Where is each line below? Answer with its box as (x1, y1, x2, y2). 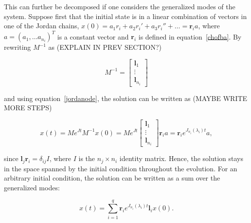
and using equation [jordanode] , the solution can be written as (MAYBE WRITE (4, 93, 248, 103)
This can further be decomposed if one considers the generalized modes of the (4, 1, 235, 11)
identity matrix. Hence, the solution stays (119, 153, 243, 163)
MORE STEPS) (4, 102, 52, 113)
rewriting (4, 42, 31, 52)
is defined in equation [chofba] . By (138, 31, 242, 41)
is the (78, 153, 95, 163)
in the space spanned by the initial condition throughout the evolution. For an (4, 163, 237, 173)
